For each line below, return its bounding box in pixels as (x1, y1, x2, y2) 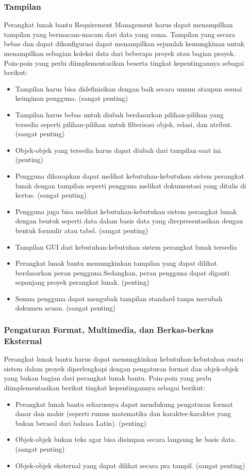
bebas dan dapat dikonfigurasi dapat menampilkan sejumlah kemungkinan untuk (4, 38, 245, 49)
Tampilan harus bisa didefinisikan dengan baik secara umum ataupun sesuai (15, 83, 242, 93)
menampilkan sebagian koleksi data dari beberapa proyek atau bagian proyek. (4, 48, 236, 58)
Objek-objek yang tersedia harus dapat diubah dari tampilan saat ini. (15, 145, 223, 155)
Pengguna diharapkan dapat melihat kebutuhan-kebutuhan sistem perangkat (15, 170, 244, 181)
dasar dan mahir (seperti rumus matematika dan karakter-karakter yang (15, 408, 232, 419)
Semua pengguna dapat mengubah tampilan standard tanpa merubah (15, 293, 223, 303)
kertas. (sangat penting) (15, 190, 87, 200)
